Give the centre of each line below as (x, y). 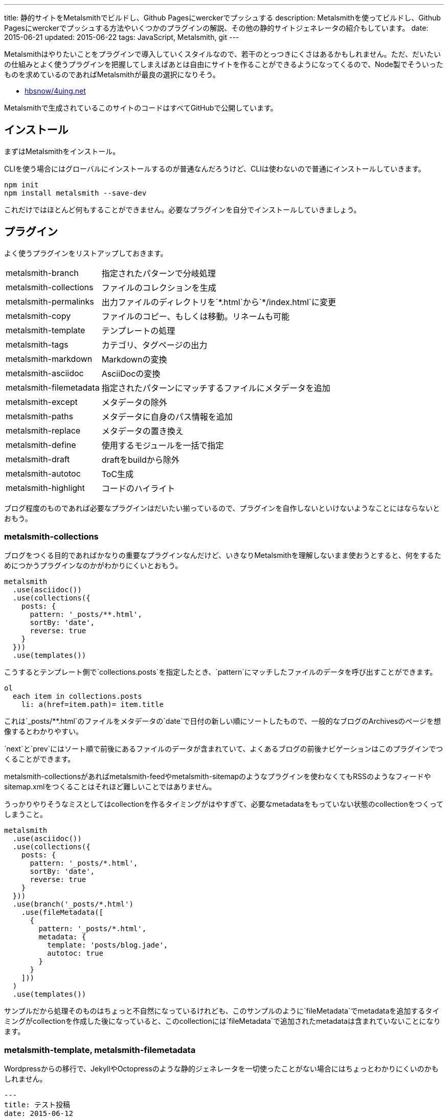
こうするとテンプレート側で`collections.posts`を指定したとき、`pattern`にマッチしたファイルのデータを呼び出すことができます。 (221, 672)
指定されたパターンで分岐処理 (159, 273)
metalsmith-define (41, 445)
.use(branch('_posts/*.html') (73, 904)
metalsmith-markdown (49, 359)
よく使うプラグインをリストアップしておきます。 (86, 253)
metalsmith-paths (39, 416)
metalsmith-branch (42, 273)
